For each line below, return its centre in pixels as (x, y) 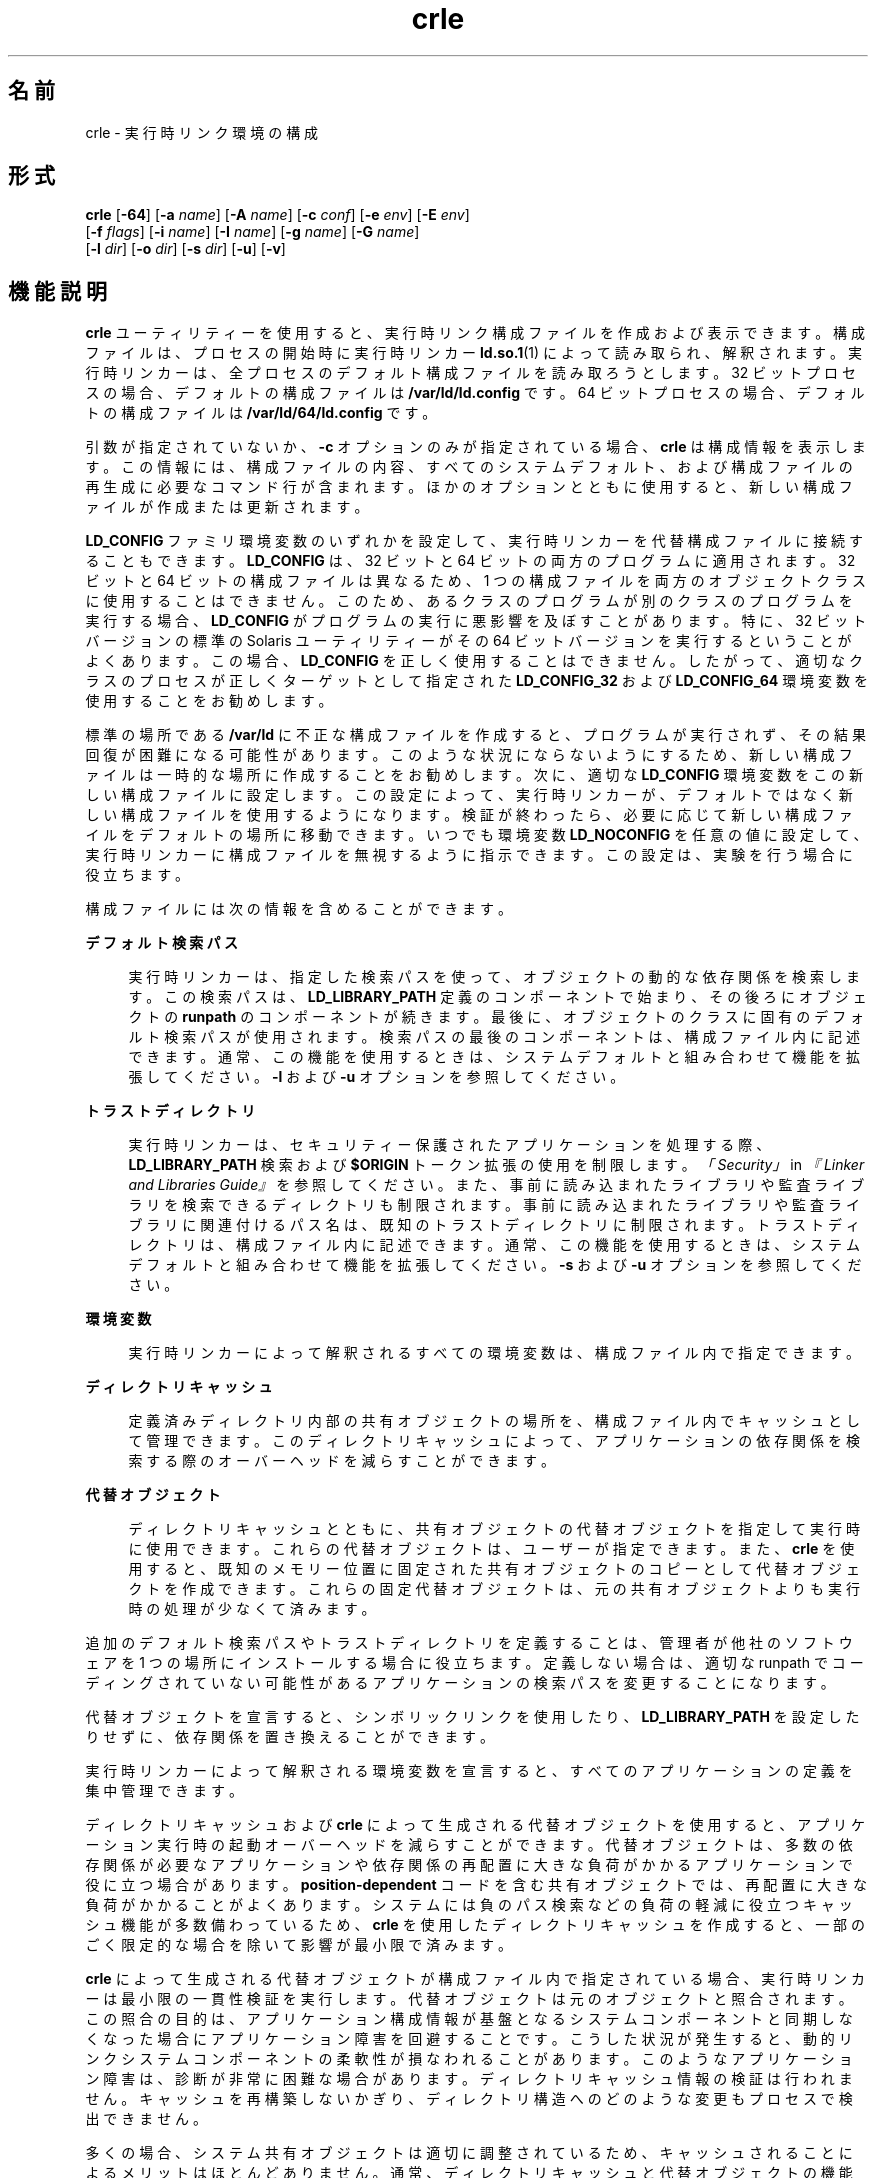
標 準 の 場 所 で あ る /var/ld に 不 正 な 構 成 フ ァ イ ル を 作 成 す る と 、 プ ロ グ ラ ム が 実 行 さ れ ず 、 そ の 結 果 (475, 735)
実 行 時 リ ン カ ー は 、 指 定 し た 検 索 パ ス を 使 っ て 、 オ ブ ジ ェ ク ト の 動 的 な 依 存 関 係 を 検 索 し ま (494, 977)
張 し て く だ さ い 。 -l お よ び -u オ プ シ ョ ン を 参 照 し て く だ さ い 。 (376, 1077)
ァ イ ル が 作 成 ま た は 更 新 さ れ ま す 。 (227, 507)
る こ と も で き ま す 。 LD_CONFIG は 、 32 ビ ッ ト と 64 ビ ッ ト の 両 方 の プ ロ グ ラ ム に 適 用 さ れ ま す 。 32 (470, 561)
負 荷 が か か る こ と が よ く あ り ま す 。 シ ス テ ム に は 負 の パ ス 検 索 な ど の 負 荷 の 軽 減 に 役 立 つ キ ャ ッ (469, 1905)
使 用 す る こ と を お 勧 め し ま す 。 (209, 701)
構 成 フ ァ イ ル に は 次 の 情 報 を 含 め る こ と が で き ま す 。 (298, 909)
